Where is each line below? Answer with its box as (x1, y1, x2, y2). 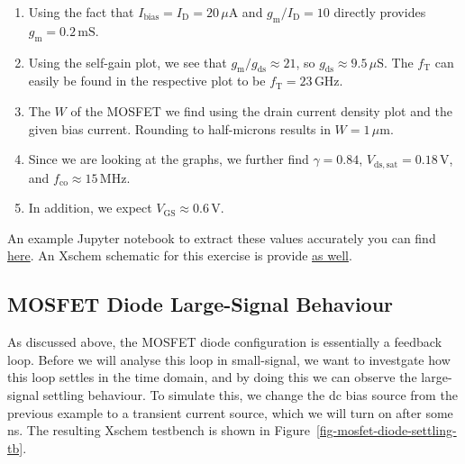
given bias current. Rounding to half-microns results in (28, 119, 331, 138)
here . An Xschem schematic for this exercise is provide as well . (7, 246, 352, 265)
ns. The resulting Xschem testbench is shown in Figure (7, 421, 310, 440)
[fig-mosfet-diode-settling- (315, 421, 457, 440)
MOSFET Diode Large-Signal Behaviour (7, 290, 394, 318)
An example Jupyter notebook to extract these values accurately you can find (7, 228, 436, 247)
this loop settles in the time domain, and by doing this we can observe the (7, 368, 417, 387)
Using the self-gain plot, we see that (28, 52, 227, 71)
